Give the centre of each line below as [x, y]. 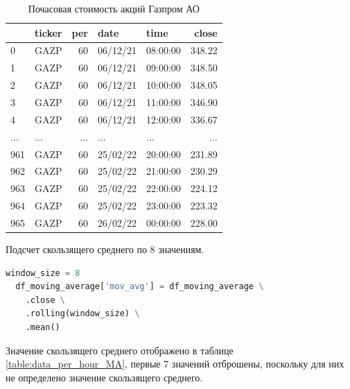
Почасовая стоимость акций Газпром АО [114, 8]
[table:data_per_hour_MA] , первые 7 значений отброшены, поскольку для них [175, 364]
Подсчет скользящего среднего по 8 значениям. [105, 249]
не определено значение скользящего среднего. [104, 377]
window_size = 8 [43, 273]
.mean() [43, 327]
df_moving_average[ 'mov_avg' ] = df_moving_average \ [140, 287]
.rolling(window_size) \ [82, 314]
